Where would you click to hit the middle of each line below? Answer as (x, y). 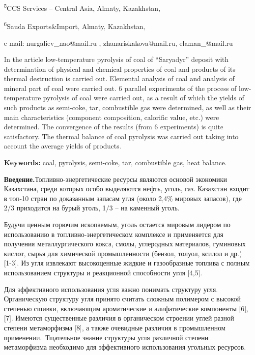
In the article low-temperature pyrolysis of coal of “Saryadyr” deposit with (116, 59)
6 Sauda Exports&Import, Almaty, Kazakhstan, (75, 25)
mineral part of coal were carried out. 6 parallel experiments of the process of (120, 88)
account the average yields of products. (63, 146)
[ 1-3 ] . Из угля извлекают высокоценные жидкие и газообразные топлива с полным (127, 263)
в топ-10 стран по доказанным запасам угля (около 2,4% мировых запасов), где (123, 198)
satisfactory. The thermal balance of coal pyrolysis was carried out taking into (121, 136)
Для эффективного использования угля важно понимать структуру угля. (111, 289)
